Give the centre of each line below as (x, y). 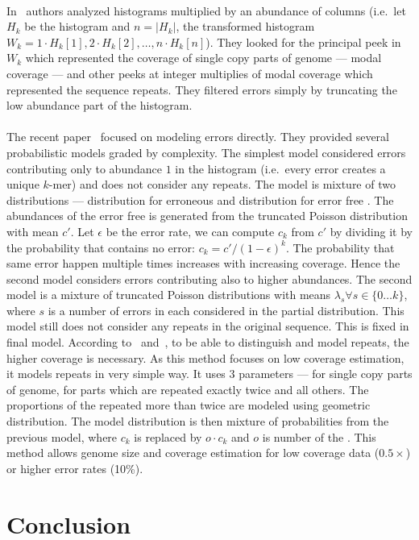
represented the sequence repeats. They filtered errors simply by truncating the (202, 89)
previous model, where (62, 436)
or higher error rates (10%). (75, 468)
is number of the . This (319, 436)
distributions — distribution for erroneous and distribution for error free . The (200, 199)
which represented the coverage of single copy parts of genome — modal (203, 58)
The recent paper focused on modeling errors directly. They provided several (198, 137)
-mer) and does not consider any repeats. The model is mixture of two (222, 184)
